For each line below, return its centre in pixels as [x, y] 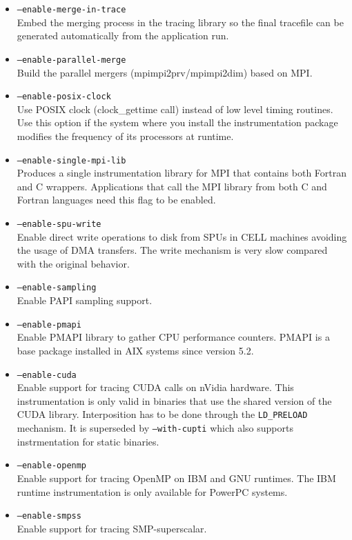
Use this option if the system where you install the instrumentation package [177, 122]
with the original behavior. [73, 263]
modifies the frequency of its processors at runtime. [125, 136]
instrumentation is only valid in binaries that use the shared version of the [174, 400]
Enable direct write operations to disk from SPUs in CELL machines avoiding [182, 236]
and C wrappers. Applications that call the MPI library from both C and [172, 186]
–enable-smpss [49, 516]
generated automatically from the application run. [123, 36]
